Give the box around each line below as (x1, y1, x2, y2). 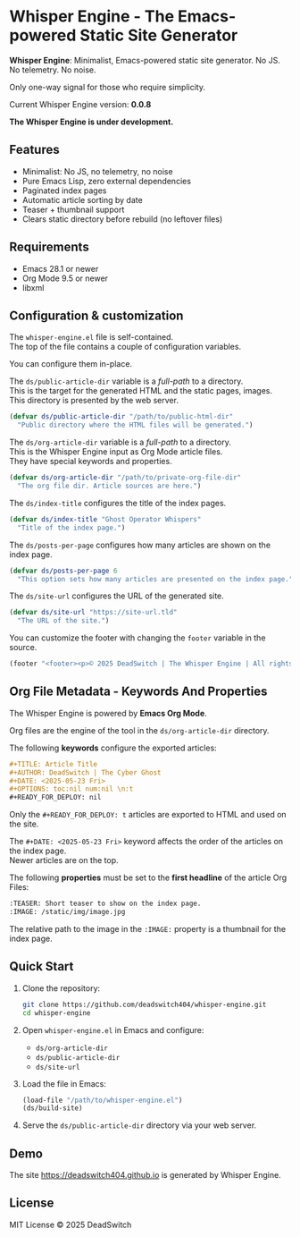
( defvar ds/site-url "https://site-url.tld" (9, 608, 178, 617)
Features (9, 142, 60, 157)
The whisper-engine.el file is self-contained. (9, 332, 174, 343)
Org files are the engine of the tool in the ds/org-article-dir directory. (9, 724, 270, 735)
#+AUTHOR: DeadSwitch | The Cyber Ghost (9, 767, 162, 777)
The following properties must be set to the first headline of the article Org (9, 872, 287, 883)
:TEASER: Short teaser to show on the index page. (9, 899, 202, 909)
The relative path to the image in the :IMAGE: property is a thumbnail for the (9, 923, 287, 934)
